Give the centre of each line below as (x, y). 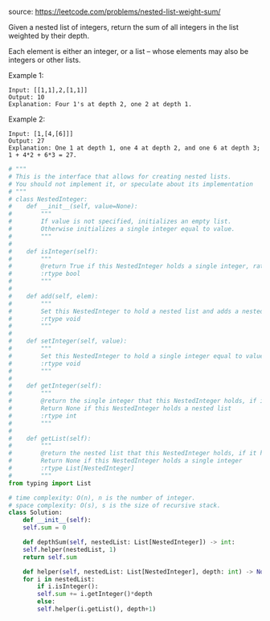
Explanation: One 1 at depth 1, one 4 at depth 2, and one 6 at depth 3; (135, 148)
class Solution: (35, 513)
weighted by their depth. (49, 36)
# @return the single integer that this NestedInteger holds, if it (138, 401)
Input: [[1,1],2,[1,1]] (48, 90)
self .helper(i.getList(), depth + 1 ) (97, 609)
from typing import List (50, 483)
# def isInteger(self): (53, 251)
